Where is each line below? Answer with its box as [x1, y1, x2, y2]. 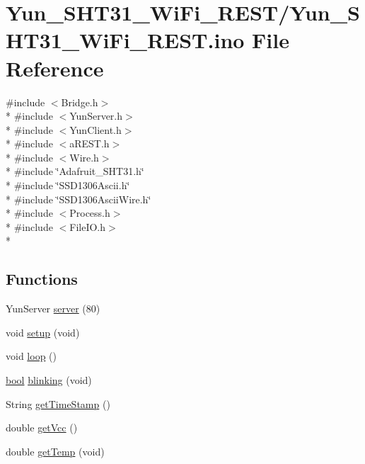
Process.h [69, 205, 110, 220]
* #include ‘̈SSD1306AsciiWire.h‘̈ [6, 191, 151, 206]
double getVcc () [6, 420, 78, 435]
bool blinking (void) [6, 373, 92, 387]
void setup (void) [6, 324, 80, 339]
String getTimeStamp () [6, 396, 110, 411]
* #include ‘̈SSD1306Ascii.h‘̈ [6, 178, 130, 193]
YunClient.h [69, 122, 122, 137]
